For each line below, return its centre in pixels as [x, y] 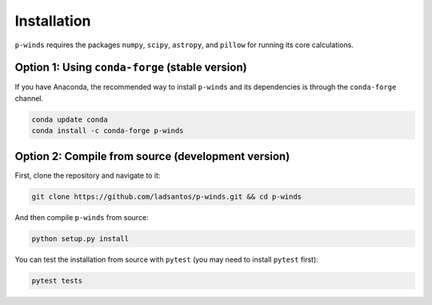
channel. [29, 98]
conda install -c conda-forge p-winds [108, 131]
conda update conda [70, 119]
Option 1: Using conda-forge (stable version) [131, 68]
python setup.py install [80, 239]
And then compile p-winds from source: [82, 217]
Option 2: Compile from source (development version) [152, 156]
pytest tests [57, 281]
